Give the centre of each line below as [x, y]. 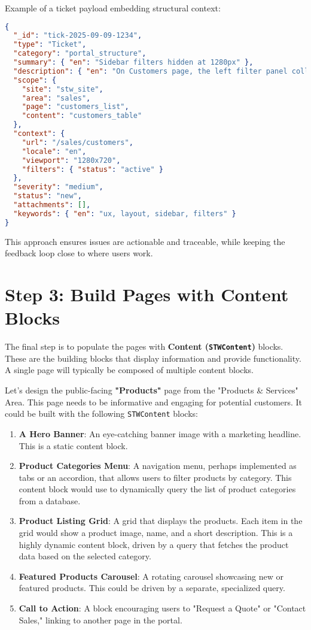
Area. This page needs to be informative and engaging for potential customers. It [154, 402]
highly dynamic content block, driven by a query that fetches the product [154, 544]
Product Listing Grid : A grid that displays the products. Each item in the [161, 521]
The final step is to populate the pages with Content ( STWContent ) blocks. [144, 346]
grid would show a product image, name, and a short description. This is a [156, 533]
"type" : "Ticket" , [50, 45]
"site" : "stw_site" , [62, 89]
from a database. [50, 500]
